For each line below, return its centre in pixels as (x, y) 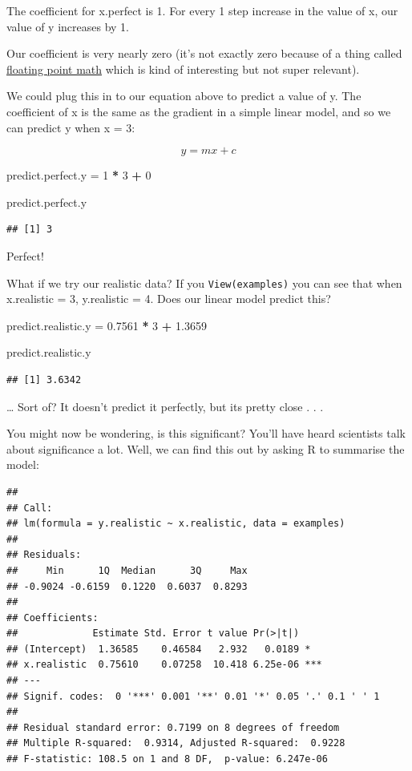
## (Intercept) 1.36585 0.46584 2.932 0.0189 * (159, 649)
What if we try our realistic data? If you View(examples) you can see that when (204, 283)
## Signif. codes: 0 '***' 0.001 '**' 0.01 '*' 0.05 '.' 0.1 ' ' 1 (193, 696)
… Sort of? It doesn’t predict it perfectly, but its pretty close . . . (165, 406)
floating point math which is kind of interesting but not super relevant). (183, 69)
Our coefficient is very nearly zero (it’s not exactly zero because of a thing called (204, 53)
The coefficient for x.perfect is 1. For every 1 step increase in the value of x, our (202, 10)
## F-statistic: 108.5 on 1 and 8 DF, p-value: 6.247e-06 (167, 759)
